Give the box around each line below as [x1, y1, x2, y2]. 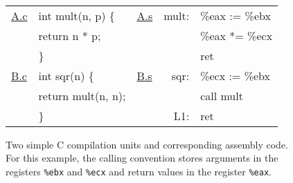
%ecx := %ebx [200, 67, 271, 84]
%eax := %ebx [200, 7, 271, 23]
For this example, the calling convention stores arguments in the [6, 151, 278, 165]
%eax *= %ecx [200, 27, 273, 44]
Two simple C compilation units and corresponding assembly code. [6, 137, 289, 151]
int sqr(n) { [38, 67, 94, 84]
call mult [200, 87, 243, 104]
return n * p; [38, 27, 101, 44]
